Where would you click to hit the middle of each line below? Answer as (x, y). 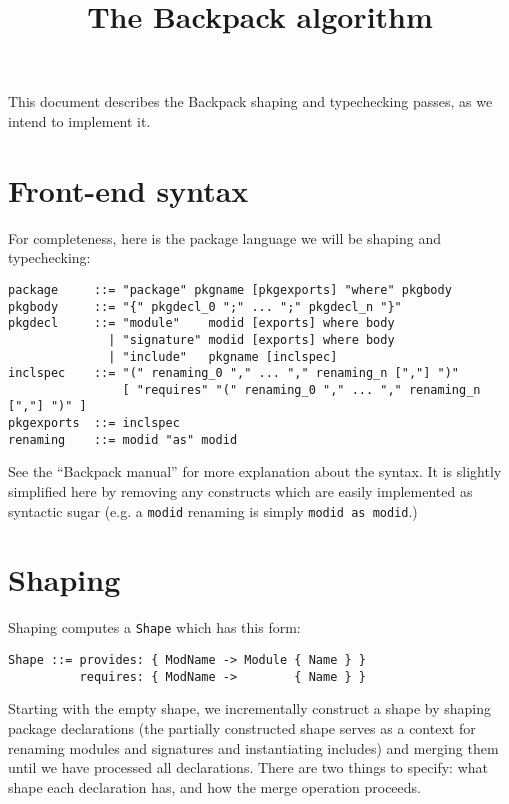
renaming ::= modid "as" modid (123, 439)
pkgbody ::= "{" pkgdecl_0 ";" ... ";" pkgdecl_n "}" (205, 306)
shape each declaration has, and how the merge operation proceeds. (214, 786)
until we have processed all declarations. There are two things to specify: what (248, 767)
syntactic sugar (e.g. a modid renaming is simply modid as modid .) (213, 510)
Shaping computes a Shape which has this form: (154, 627)
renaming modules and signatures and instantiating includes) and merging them (253, 747)
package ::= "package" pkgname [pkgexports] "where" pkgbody (230, 289)
